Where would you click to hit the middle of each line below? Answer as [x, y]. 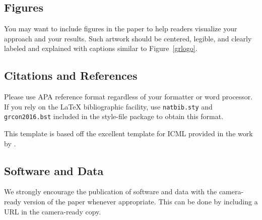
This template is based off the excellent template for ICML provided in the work [128, 133]
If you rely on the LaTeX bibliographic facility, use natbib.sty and [108, 106]
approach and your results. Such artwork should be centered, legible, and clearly [128, 38]
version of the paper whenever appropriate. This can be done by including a [141, 202]
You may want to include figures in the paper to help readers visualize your [121, 29]
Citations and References [71, 75]
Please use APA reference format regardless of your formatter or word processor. [128, 97]
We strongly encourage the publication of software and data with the [111, 191]
